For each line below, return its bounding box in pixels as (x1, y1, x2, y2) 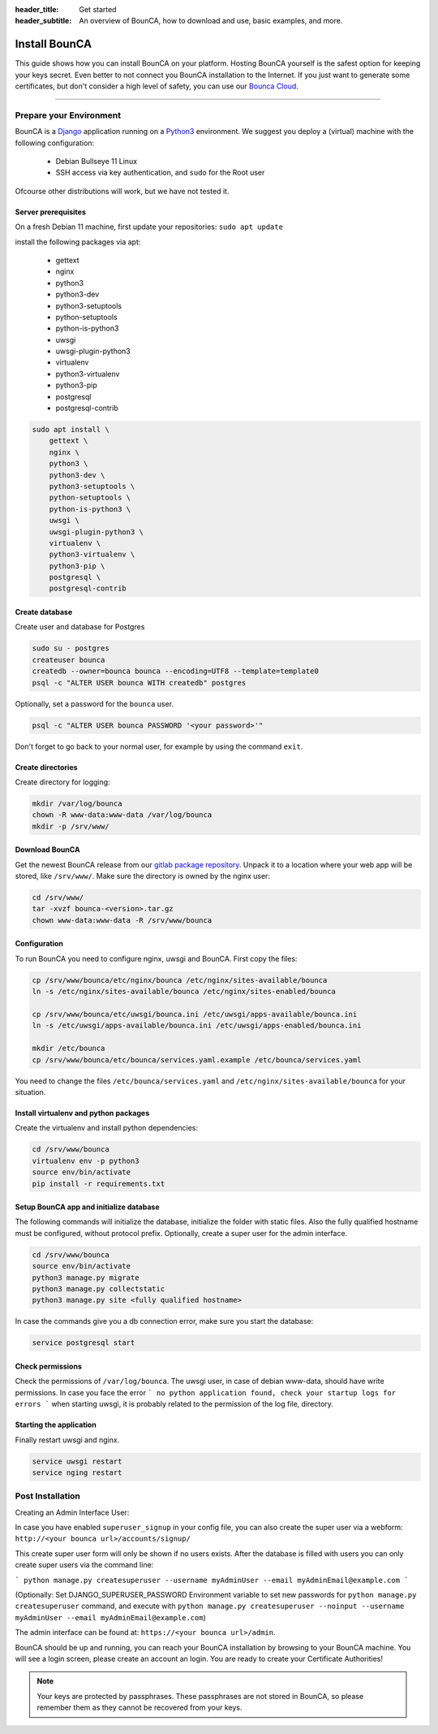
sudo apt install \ (32, 425, 109, 435)
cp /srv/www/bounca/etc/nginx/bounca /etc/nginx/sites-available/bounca (32, 975, 328, 984)
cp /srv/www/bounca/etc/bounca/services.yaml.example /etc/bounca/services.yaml (32, 1055, 362, 1064)
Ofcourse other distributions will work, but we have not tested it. (15, 186, 230, 196)
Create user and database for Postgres (15, 622, 145, 632)
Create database (15, 608, 73, 617)
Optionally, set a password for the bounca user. (15, 698, 174, 708)
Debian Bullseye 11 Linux (55, 157, 138, 166)
